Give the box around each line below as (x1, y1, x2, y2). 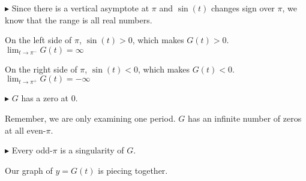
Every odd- (11, 144, 53, 156)
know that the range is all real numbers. (5, 13, 152, 26)
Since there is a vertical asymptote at (11, 2, 149, 14)
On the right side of (5, 62, 77, 75)
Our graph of (5, 164, 53, 176)
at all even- (5, 123, 46, 136)
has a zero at (21, 92, 69, 104)
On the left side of (5, 34, 72, 46)
